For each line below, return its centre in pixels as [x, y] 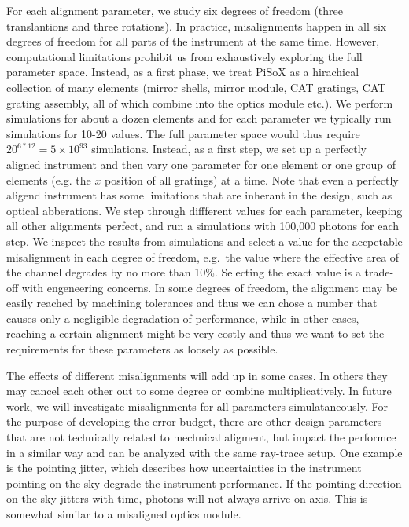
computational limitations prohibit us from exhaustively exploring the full [184, 56]
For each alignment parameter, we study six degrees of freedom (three [175, 10]
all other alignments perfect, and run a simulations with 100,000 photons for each [203, 226]
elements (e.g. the [49, 179]
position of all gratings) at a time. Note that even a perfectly [252, 179]
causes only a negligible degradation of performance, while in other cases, [183, 318]
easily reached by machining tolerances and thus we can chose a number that [192, 303]
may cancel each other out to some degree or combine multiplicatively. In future [199, 391]
